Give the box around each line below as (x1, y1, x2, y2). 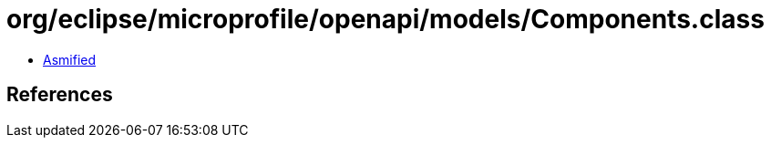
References (6, 83, 113, 107)
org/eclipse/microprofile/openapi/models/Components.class (6, 4, 765, 35)
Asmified (43, 51, 97, 67)
